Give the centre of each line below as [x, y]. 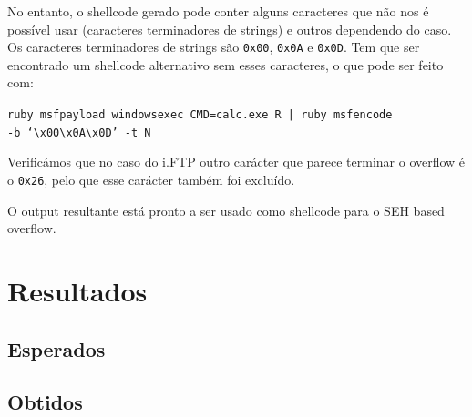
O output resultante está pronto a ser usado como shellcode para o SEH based [226, 210]
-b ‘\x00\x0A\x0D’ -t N [79, 132]
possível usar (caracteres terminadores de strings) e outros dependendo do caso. [230, 29]
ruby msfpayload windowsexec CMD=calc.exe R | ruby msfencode [200, 115]
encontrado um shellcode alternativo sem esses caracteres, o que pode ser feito [226, 64]
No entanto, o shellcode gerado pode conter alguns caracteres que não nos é [218, 11]
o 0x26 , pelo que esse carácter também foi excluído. [151, 179]
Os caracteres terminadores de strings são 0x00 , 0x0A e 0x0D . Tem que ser [214, 47]
